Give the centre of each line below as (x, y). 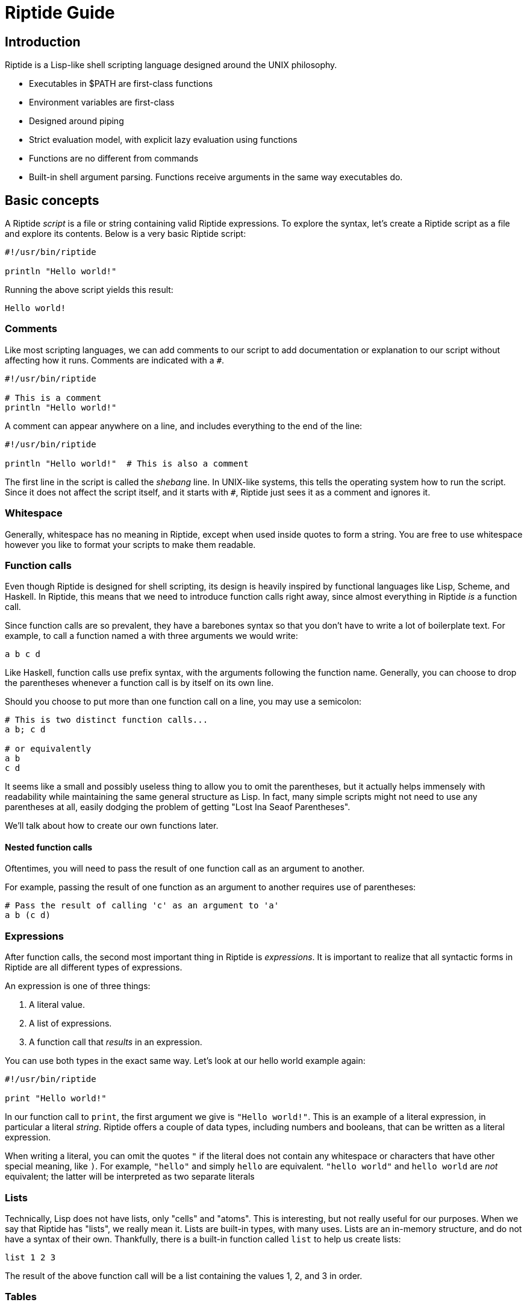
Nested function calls (49, 847)
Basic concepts (52, 200)
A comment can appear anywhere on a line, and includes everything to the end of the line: (184, 426)
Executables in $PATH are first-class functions (121, 84)
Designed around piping (76, 121)
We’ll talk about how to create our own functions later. (112, 826)
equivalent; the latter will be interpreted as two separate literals (130, 1177)
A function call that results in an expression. (116, 1042)
